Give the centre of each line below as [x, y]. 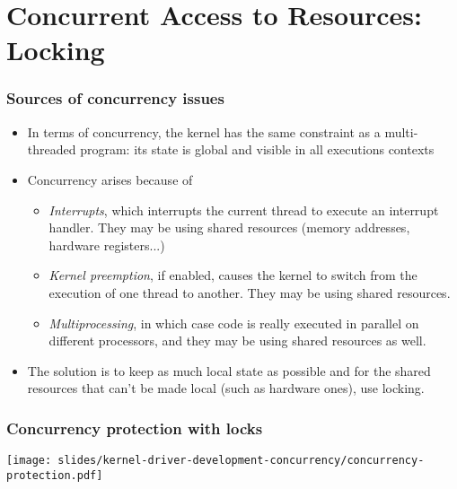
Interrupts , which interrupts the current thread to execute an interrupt [244, 210]
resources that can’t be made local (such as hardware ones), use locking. [226, 388]
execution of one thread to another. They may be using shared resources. [250, 292]
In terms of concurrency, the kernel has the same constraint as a [204, 131]
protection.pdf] [55, 475]
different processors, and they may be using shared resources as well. [237, 341]
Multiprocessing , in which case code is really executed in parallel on [234, 323]
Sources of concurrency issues [115, 98]
